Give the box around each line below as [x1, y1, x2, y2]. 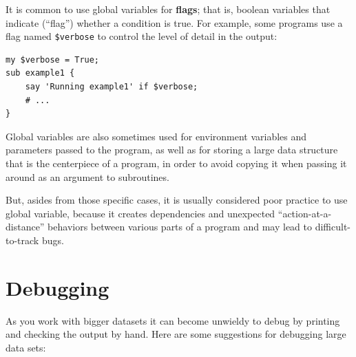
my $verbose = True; [6, 54, 100, 65]
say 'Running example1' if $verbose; [25, 82, 198, 92]
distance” [6, 219, 45, 234]
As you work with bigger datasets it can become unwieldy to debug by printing [6, 313, 340, 327]
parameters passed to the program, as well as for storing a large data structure [6, 142, 338, 157]
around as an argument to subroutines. [6, 169, 169, 184]
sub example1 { [6, 68, 75, 78]
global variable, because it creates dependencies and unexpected [6, 206, 275, 220]
